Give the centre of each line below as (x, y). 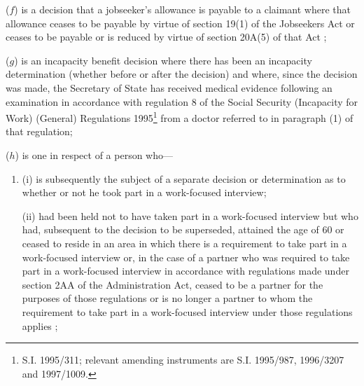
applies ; (40, 325)
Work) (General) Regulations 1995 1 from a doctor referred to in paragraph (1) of (180, 117)
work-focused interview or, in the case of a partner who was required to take (186, 257)
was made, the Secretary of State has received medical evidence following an (169, 87)
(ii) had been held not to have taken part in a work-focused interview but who (190, 215)
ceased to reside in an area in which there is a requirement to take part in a (184, 243)
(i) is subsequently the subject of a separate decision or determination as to (184, 178)
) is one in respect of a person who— (94, 155)
